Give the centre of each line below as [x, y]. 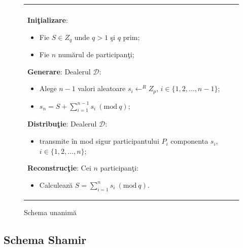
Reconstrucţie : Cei [59, 168]
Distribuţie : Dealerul [62, 124]
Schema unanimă [50, 212]
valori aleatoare [102, 88]
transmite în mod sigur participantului [99, 141]
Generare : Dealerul [59, 71]
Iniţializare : [48, 20]
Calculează [56, 184]
